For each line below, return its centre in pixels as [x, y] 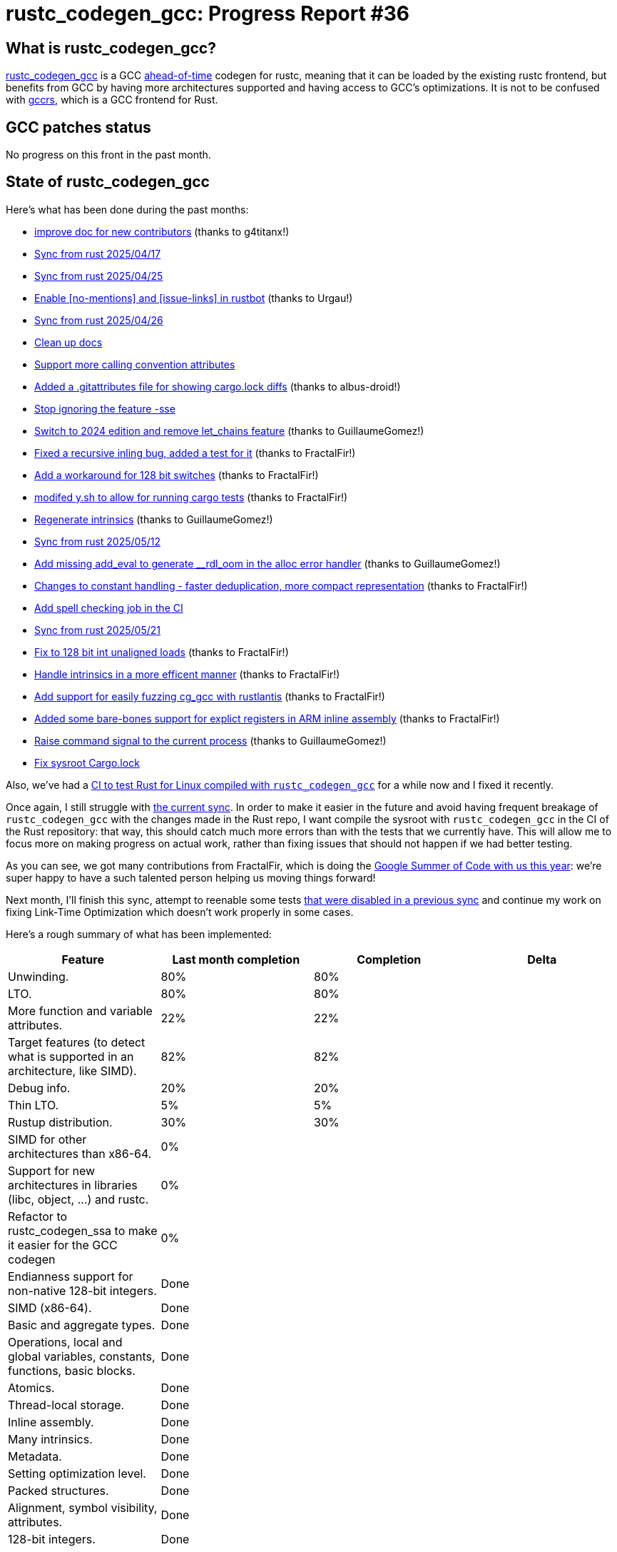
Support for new [52, 1170]
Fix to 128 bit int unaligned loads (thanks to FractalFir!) [162, 652]
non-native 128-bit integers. [82, 1290]
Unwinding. [39, 976]
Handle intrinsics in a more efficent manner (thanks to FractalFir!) [187, 674]
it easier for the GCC [63, 1245]
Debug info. [39, 1088]
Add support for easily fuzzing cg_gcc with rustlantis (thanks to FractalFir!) [210, 696]
